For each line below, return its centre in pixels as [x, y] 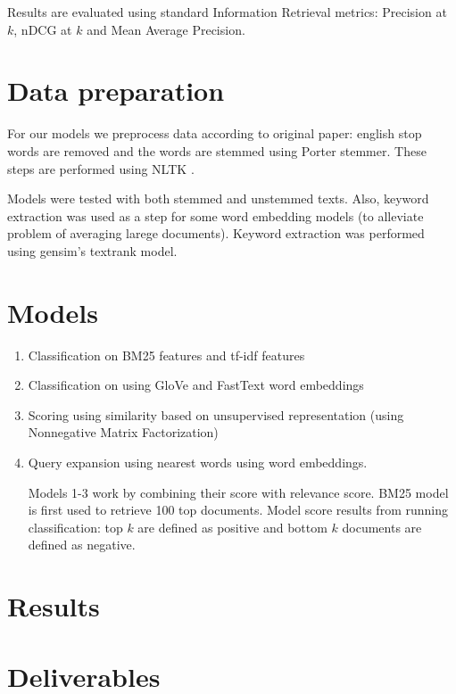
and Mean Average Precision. [166, 29]
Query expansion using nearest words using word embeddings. [198, 462]
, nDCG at [43, 29]
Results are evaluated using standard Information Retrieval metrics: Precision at [227, 12]
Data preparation [116, 91]
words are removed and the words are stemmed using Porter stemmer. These [217, 150]
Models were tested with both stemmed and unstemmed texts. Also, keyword [218, 198]
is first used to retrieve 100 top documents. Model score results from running [238, 510]
